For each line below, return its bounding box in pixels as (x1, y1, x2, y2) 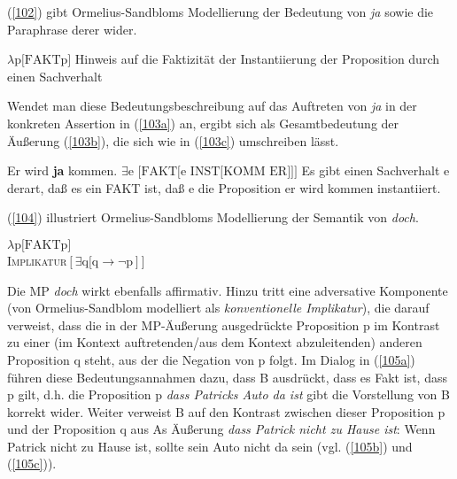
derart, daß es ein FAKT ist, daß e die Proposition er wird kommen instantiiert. (7, 178, 441, 197)
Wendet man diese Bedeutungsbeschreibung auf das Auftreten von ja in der (7, 97, 417, 115)
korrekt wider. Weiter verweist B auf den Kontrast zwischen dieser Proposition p (7, 402, 445, 421)
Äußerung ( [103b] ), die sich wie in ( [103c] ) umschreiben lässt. (7, 131, 339, 150)
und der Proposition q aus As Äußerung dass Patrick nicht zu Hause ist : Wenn (7, 420, 436, 438)
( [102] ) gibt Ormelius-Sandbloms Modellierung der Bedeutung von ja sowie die (7, 3, 434, 20)
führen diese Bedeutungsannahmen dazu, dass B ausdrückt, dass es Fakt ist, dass (7, 367, 447, 386)
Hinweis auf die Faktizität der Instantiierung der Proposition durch (74, 50, 439, 68)
